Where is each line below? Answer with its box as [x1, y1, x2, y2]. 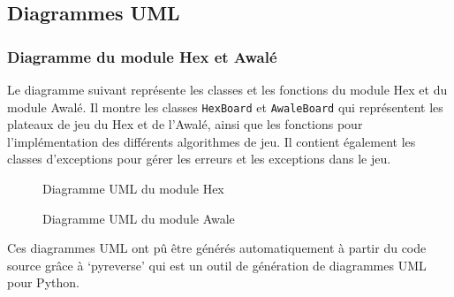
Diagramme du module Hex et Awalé [7, 45, 277, 67]
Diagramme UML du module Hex [42, 179, 224, 198]
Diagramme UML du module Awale [42, 209, 235, 227]
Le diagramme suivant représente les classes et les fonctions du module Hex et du [7, 80, 448, 98]
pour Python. [7, 273, 79, 292]
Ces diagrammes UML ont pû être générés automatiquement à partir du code [7, 239, 427, 257]
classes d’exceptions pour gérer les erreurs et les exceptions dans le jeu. [7, 149, 391, 168]
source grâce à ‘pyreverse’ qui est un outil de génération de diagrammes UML [7, 255, 427, 274]
